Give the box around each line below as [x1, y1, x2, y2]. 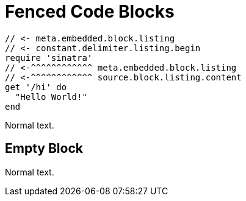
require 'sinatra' [5, 52, 93, 63]
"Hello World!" [15, 91, 87, 102]
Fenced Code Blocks [5, 1, 175, 22]
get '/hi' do [5, 82, 67, 92]
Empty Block [5, 141, 83, 157]
